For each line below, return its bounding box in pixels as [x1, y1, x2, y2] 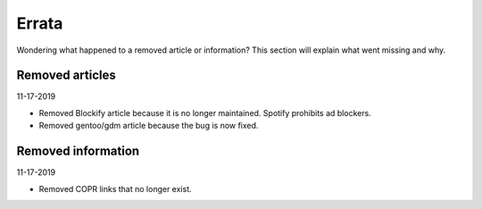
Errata [16, 13, 63, 33]
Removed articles [16, 68, 116, 83]
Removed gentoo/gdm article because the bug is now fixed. [38, 121, 259, 131]
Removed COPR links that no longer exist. [38, 183, 192, 194]
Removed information [16, 144, 140, 159]
